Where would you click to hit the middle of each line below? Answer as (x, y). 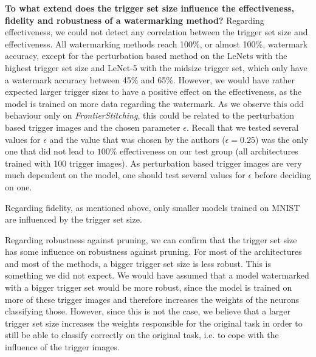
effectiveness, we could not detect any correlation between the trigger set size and (156, 32)
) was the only (282, 139)
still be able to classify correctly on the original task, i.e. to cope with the (142, 335)
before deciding (283, 175)
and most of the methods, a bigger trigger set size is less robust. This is (138, 263)
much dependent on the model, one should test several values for (125, 175)
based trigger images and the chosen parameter (93, 127)
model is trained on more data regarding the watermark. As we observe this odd (155, 103)
